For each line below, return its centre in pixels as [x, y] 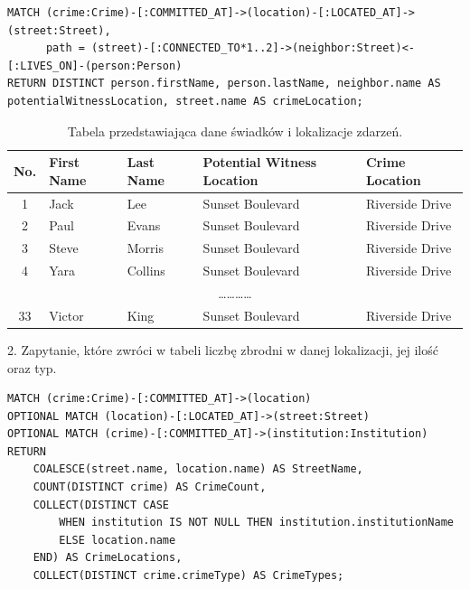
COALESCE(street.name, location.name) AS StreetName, [198, 469]
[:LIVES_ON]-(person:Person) [95, 65]
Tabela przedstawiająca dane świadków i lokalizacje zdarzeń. [235, 131]
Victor [66, 315]
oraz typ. [32, 367]
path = [65, 48]
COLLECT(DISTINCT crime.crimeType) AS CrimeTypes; [188, 576]
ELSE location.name [117, 540]
